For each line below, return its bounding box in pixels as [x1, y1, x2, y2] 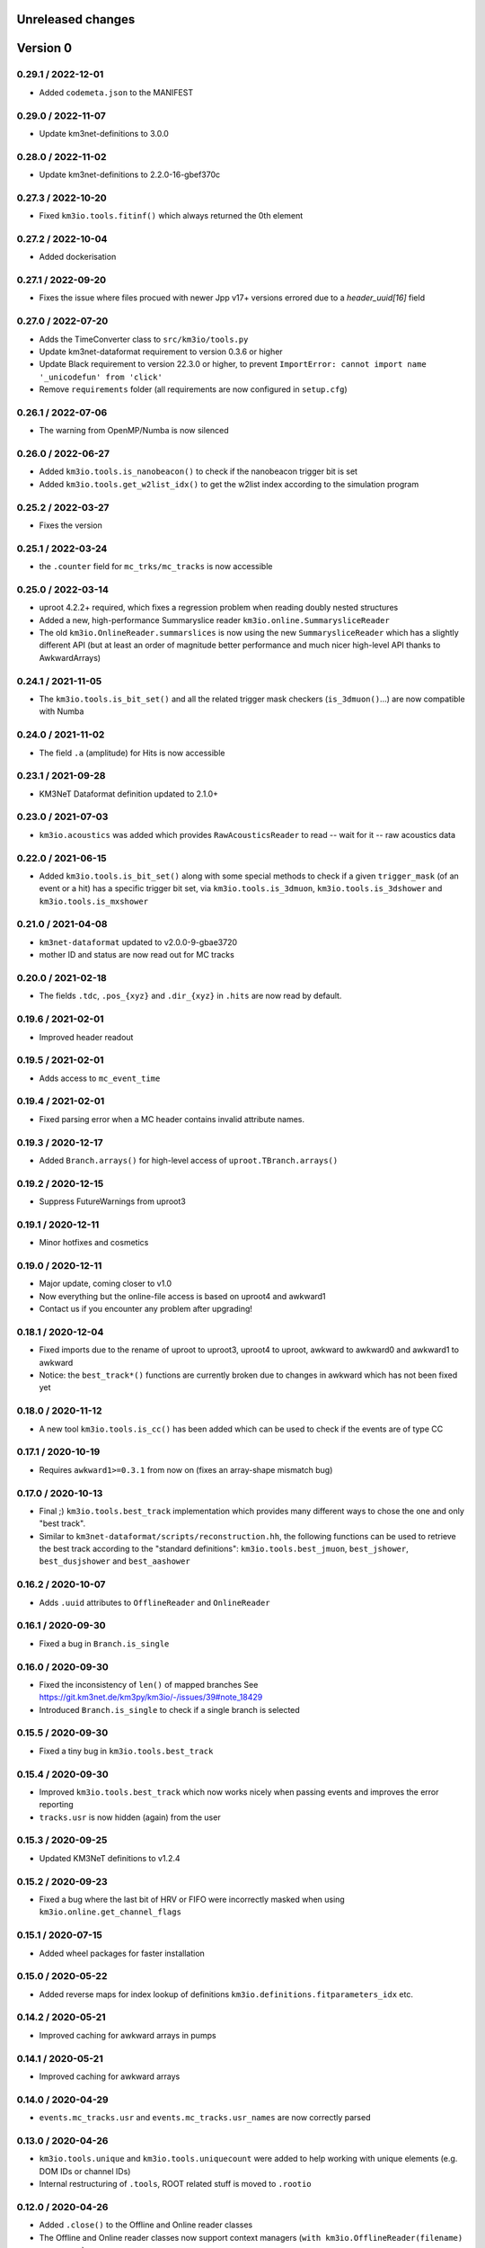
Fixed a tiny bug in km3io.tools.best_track [39, 1745, 214, 1756]
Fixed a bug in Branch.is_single [39, 1637, 170, 1649]
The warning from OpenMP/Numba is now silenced [39, 425, 229, 436]
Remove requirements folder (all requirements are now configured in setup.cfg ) [39, 384, 348, 395]
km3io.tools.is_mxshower [39, 896, 148, 906]
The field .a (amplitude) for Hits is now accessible [39, 747, 225, 758]
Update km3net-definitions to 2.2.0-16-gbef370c [39, 169, 221, 180]
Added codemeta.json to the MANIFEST [39, 86, 193, 98]
